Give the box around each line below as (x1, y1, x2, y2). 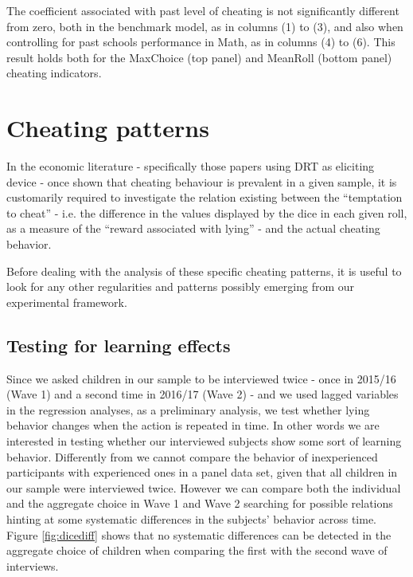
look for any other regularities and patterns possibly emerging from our (6, 278, 354, 295)
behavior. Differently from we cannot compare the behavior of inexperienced (6, 448, 378, 465)
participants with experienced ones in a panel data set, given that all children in (6, 464, 398, 481)
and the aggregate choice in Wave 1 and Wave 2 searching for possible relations (6, 495, 393, 512)
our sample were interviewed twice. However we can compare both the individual (6, 479, 401, 496)
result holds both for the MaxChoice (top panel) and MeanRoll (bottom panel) (6, 49, 392, 65)
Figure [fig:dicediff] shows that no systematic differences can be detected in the (6, 526, 392, 543)
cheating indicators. (6, 65, 102, 81)
